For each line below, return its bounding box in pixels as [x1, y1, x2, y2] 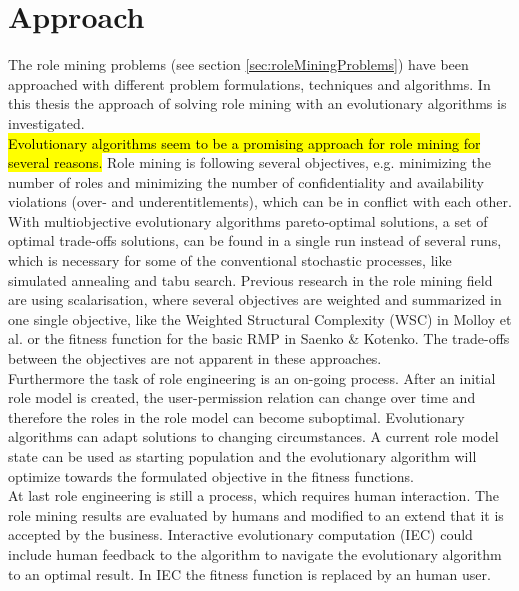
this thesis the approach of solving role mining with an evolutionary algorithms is [8, 93, 507, 114]
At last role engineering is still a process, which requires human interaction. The [8, 485, 500, 506]
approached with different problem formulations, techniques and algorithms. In [8, 73, 491, 94]
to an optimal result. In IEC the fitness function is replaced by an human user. [8, 563, 491, 584]
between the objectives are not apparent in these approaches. [8, 348, 382, 369]
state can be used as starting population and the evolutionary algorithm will [8, 446, 477, 466]
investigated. [8, 112, 85, 133]
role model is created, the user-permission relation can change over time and [8, 387, 476, 408]
